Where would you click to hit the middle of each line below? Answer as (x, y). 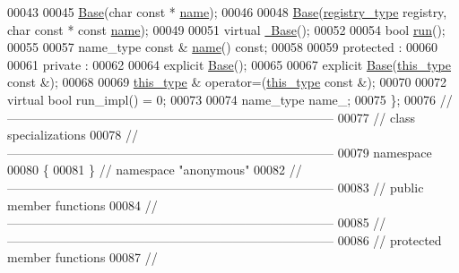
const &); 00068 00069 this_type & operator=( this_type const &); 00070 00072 (227, 82)
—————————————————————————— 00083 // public (216, 187)
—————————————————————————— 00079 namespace (220, 152)
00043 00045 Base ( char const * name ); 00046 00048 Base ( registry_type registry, (227, 12)
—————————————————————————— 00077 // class (212, 117)
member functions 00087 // (82, 257)
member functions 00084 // (82, 205)
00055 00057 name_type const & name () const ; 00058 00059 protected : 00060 (223, 47)
